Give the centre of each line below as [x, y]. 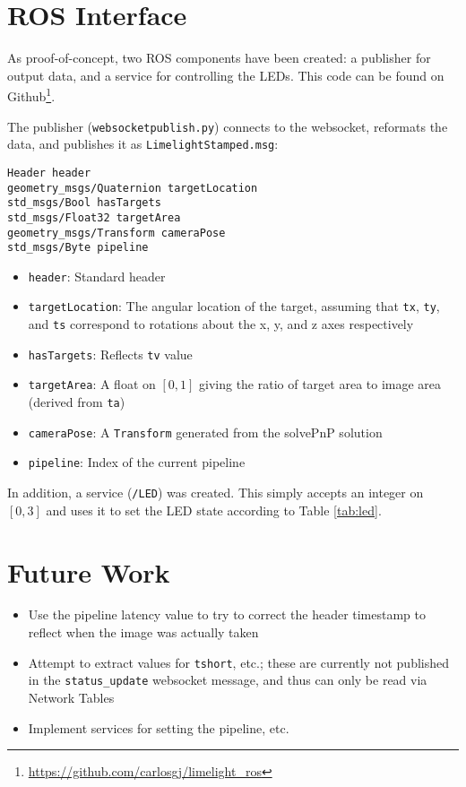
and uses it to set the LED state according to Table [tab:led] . [214, 510]
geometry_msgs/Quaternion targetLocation [133, 188]
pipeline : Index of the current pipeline [137, 462]
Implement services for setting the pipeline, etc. [159, 727]
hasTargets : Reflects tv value [110, 354]
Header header [49, 173]
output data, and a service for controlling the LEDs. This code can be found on [226, 75]
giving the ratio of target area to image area [320, 384]
